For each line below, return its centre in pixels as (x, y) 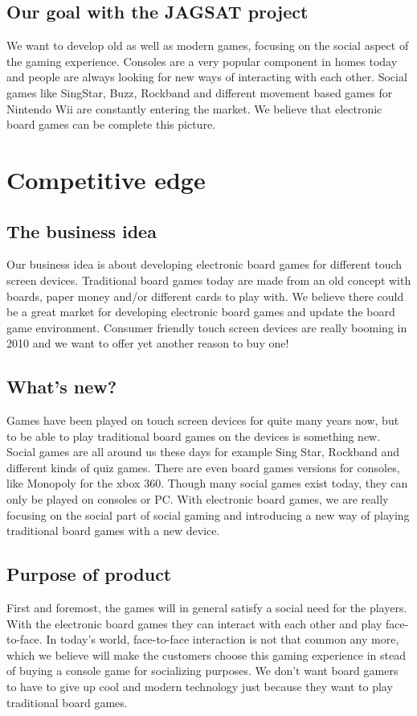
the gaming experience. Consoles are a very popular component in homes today (202, 61)
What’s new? (62, 387)
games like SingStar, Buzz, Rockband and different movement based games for (200, 92)
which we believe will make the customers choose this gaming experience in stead (206, 654)
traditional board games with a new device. (113, 531)
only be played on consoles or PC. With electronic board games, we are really (198, 499)
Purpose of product (89, 574)
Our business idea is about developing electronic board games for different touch (204, 264)
